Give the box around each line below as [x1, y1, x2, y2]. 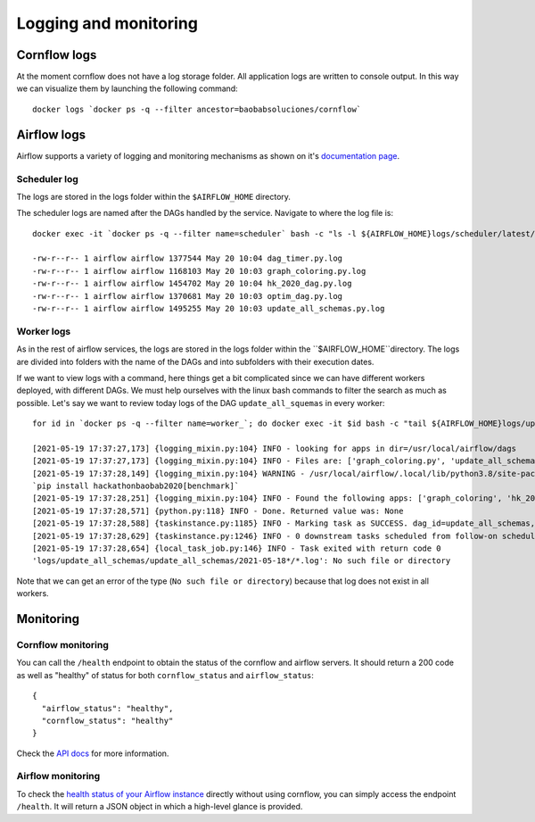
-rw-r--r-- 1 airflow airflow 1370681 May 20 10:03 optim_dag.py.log [32, 291, 343, 301]
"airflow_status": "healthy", [41, 703, 174, 713]
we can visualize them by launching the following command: [16, 83, 238, 94]
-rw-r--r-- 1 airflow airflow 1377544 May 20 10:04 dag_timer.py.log [32, 253, 343, 263]
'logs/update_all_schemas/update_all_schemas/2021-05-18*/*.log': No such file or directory [32, 556, 451, 566]
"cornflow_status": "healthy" [41, 715, 174, 726]
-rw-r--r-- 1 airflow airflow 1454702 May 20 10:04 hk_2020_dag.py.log [32, 278, 352, 289]
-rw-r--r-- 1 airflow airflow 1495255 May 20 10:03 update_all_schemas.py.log [32, 303, 385, 314]
